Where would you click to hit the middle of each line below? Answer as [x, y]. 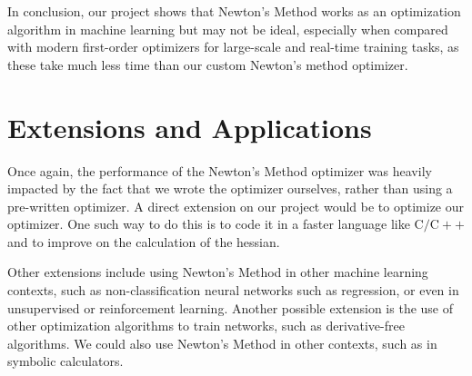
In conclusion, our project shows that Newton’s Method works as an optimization [234, 11]
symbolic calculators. [65, 361]
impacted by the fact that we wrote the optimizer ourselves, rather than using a [230, 188]
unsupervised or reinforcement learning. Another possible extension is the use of [231, 307]
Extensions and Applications [190, 127]
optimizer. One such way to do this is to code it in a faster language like [209, 224]
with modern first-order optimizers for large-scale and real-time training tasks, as [233, 47]
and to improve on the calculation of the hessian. [144, 241]
